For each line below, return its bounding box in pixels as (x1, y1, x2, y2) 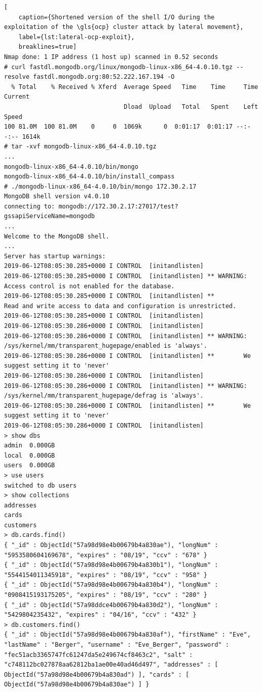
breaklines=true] (18, 43, 77, 51)
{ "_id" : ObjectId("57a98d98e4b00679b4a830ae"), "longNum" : (4, 541, 218, 549)
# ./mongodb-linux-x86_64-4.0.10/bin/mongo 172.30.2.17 (4, 183, 197, 190)
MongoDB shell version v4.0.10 (4, 193, 109, 200)
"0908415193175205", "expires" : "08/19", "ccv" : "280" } (4, 591, 207, 599)
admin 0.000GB (4, 442, 55, 449)
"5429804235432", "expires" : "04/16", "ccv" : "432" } (4, 611, 197, 619)
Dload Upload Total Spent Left (124, 103, 258, 110)
